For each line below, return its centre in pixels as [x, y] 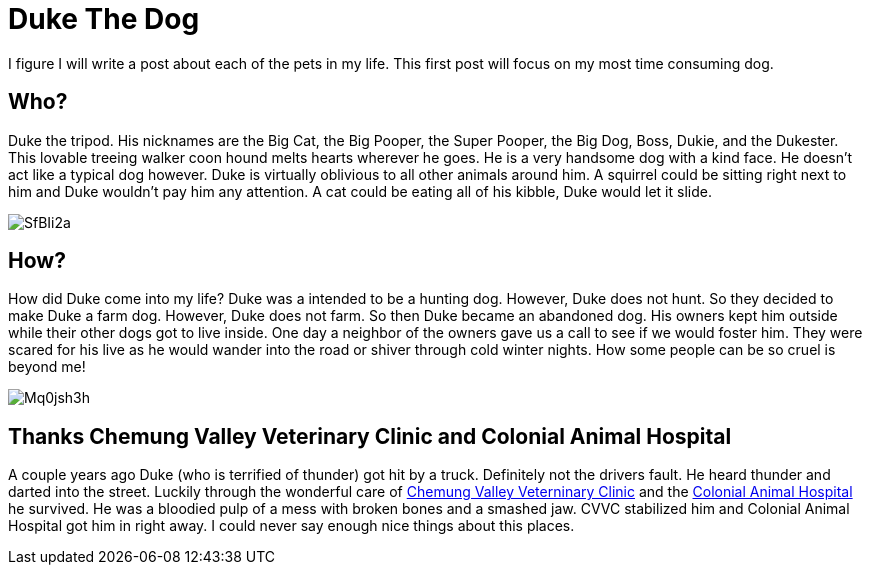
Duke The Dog [104, 19]
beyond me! [47, 367]
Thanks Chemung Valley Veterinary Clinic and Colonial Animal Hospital [370, 436]
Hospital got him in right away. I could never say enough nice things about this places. [291, 526]
